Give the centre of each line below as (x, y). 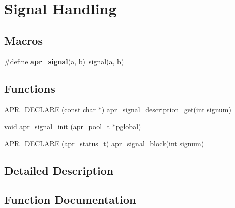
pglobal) (128, 126)
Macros (23, 40)
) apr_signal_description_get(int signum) (166, 109)
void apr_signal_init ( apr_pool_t (57, 126)
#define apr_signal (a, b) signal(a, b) (64, 61)
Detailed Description (59, 170)
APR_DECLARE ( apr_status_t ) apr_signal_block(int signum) (104, 143)
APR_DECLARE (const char (50, 109)
